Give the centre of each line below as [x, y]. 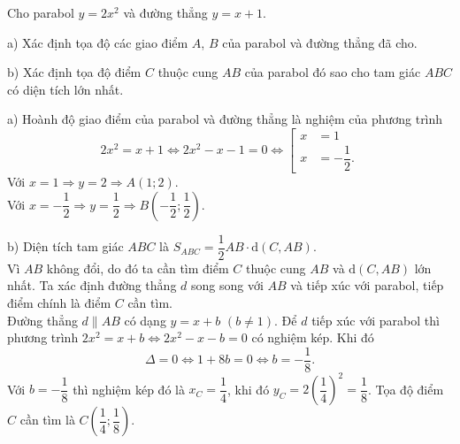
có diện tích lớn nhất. [65, 89]
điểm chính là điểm [59, 302]
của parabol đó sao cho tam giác [333, 72]
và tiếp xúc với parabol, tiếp [367, 285]
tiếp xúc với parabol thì [376, 320]
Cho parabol [41, 12]
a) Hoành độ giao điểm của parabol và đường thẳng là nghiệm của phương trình [225, 119]
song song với [227, 285]
